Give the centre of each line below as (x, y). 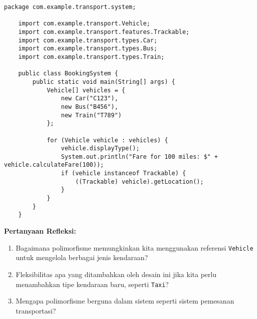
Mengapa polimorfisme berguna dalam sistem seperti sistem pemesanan (125, 301)
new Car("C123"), (90, 99)
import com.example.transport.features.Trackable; (104, 32)
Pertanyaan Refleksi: (40, 231)
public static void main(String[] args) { (104, 82)
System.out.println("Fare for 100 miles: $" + (139, 157)
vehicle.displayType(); (100, 149)
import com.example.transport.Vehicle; (84, 24)
